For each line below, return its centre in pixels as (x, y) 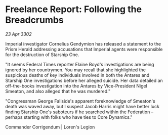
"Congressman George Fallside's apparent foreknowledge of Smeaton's (80, 101)
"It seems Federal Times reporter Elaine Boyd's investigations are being (80, 64)
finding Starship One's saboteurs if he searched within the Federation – (79, 112)
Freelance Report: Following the (74, 9)
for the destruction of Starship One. (42, 55)
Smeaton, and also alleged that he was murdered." (58, 91)
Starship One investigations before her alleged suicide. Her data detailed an (84, 80)
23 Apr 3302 (18, 34)
